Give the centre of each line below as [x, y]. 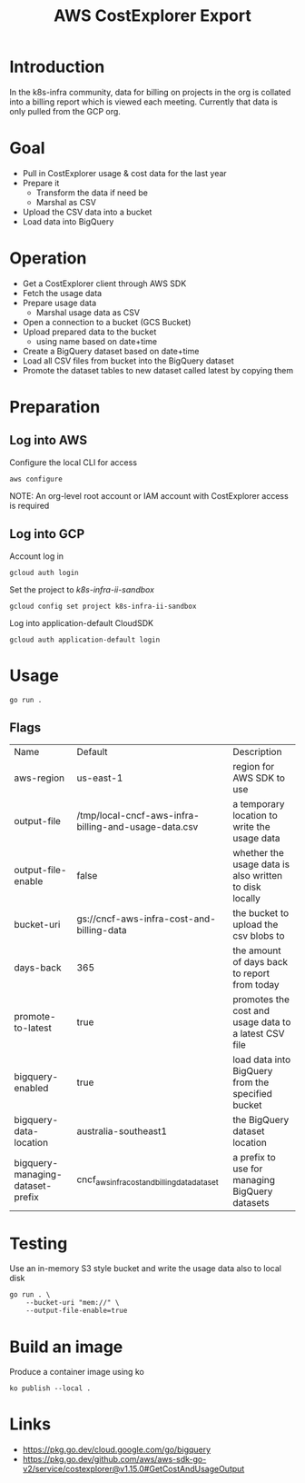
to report [251, 973]
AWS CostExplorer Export [152, 16]
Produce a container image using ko [77, 1372]
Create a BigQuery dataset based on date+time [111, 351]
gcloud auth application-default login [85, 640]
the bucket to [261, 913]
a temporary [259, 804]
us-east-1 [100, 778]
